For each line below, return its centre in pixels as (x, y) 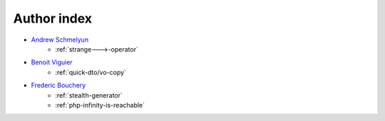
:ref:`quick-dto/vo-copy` (91, 72)
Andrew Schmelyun (60, 40)
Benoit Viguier (52, 62)
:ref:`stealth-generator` (89, 95)
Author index (53, 18)
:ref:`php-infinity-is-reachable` (100, 105)
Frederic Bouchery (58, 86)
